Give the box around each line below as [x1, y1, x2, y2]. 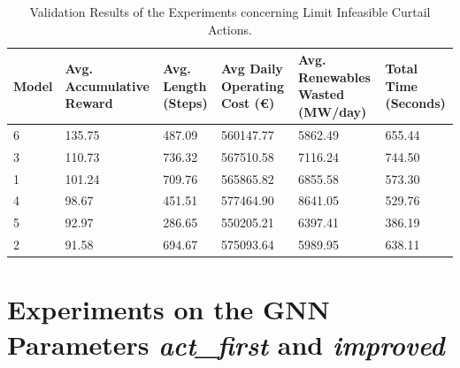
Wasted [298, 85, 345, 103]
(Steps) [163, 94, 208, 112]
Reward [65, 94, 113, 112]
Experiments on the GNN [7, 291, 330, 327]
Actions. [208, 19, 252, 38]
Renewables [298, 67, 371, 86]
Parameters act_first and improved [7, 326, 445, 363]
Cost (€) [220, 94, 275, 112]
